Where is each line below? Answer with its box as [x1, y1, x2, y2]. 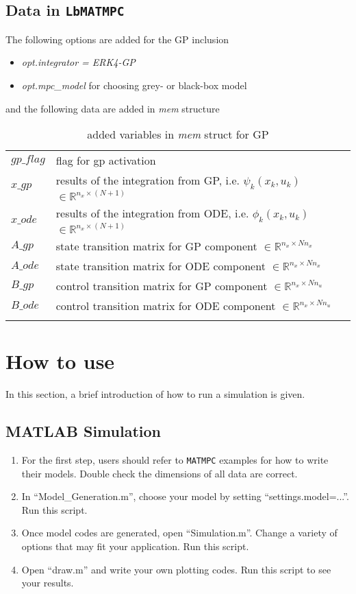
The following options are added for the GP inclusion [5, 32, 229, 46]
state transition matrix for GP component [55, 238, 257, 254]
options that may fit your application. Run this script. [21, 539, 249, 554]
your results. [21, 575, 74, 590]
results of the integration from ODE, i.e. [55, 205, 249, 222]
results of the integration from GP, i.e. [55, 172, 240, 189]
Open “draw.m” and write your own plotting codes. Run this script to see [21, 562, 331, 576]
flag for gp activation [55, 152, 156, 169]
